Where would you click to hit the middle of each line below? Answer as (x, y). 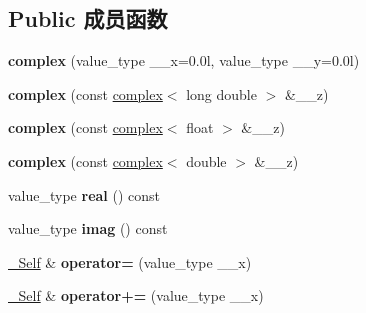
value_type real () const (84, 194)
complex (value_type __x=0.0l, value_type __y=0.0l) (184, 60)
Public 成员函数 (88, 18)
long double (221, 93)
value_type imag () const (88, 228)
